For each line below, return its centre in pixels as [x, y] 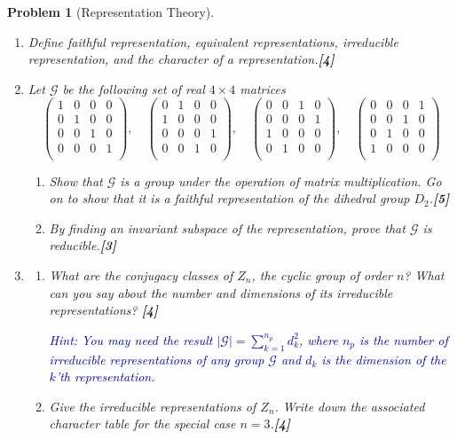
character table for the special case [142, 423]
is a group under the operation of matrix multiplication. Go [281, 180]
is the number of [404, 339]
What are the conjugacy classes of [141, 274]
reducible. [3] [83, 245]
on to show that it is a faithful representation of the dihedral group [229, 198]
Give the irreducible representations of [153, 406]
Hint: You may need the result [131, 339]
